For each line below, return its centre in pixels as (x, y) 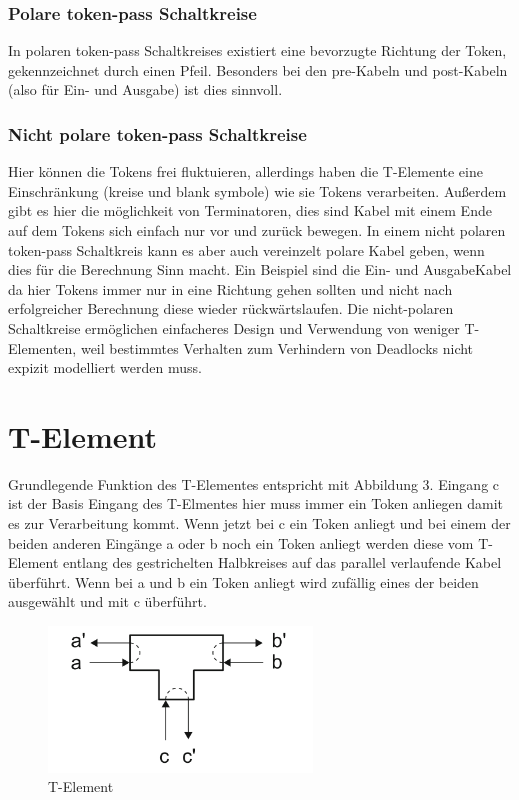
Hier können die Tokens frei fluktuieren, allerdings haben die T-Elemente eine (245, 171)
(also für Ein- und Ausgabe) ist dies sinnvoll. (145, 89)
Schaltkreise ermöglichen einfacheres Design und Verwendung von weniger (234, 327)
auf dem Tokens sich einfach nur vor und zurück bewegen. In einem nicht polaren (257, 230)
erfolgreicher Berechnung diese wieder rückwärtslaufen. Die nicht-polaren (231, 308)
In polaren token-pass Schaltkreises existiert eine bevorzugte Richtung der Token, (257, 50)
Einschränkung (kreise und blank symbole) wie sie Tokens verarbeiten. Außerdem (257, 190)
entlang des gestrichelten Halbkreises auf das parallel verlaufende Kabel (282, 562)
